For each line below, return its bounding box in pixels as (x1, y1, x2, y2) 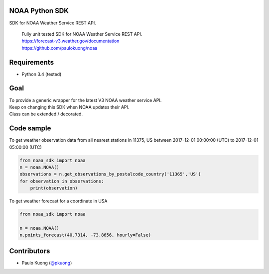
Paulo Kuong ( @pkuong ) (21, 260, 72, 266)
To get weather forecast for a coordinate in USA (9, 198, 108, 204)
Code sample (9, 124, 51, 133)
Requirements (9, 58, 54, 67)
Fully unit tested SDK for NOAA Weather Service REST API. (21, 31, 142, 37)
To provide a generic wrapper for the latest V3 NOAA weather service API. (9, 97, 162, 103)
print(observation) (30, 185, 78, 191)
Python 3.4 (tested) (21, 71, 62, 77)
